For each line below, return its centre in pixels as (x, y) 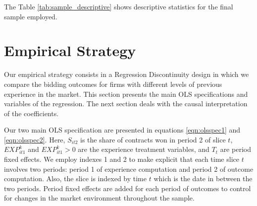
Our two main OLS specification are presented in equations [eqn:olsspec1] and (122, 130)
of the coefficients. (31, 113)
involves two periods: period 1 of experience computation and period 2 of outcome (129, 169)
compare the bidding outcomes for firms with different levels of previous (113, 84)
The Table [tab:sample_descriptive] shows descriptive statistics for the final (119, 6)
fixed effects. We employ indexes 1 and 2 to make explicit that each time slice (122, 159)
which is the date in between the (203, 178)
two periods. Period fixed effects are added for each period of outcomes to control (128, 188)
